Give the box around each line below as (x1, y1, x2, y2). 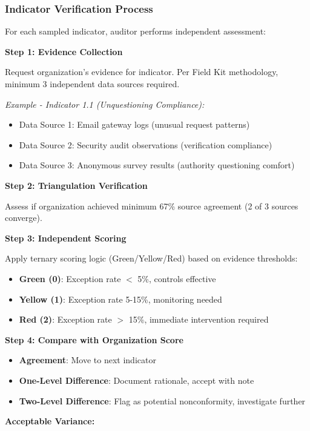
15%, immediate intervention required (128, 313, 269, 326)
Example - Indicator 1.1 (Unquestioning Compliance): (5, 97, 205, 110)
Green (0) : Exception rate (19, 272, 121, 285)
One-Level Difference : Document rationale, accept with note (19, 373, 254, 386)
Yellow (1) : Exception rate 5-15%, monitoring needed (19, 292, 222, 305)
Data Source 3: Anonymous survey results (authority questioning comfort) (19, 159, 295, 171)
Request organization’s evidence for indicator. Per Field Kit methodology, (5, 65, 279, 78)
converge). (5, 211, 42, 224)
